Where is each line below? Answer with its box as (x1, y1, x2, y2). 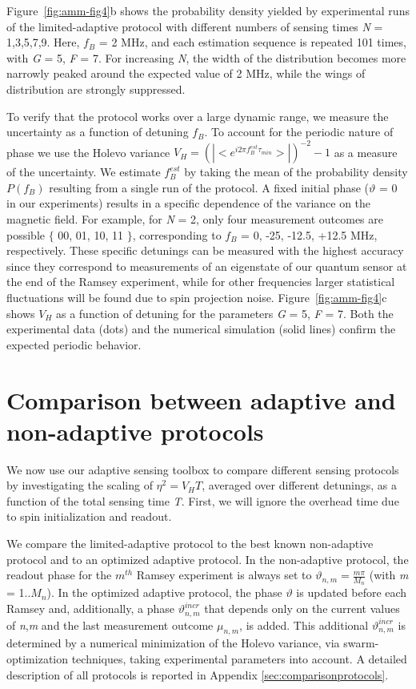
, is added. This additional (239, 616, 369, 633)
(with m (369, 566, 409, 583)
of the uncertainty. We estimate (6, 163, 161, 180)
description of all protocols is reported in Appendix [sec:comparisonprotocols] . (6, 666, 389, 683)
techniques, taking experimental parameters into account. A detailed (71, 650, 407, 667)
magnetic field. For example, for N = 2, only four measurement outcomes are (6, 211, 383, 228)
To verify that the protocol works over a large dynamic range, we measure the (6, 107, 389, 124)
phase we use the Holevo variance (6, 143, 170, 160)
